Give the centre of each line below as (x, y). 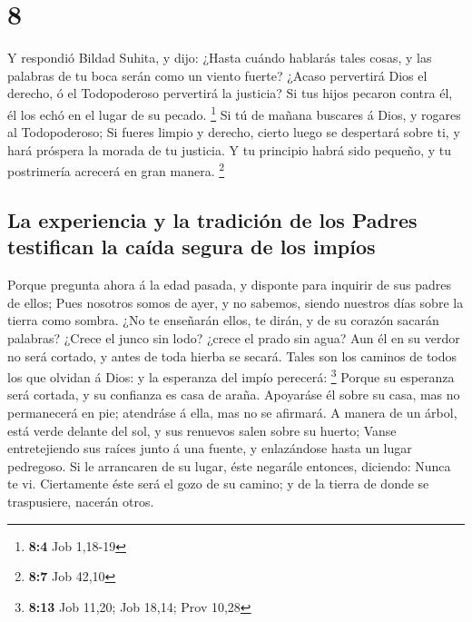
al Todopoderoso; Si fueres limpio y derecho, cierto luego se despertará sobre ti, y (234, 132)
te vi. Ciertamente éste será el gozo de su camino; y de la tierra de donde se (218, 484)
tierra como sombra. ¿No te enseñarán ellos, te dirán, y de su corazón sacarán (223, 320)
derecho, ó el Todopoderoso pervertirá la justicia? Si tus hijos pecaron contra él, (230, 93)
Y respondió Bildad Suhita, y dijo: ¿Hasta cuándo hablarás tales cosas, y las (220, 58)
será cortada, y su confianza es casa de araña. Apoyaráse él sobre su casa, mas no (234, 395)
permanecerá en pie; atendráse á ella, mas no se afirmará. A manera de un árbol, (232, 412)
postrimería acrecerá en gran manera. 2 (116, 169)
